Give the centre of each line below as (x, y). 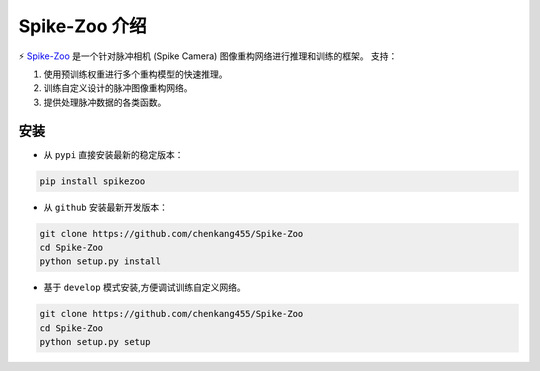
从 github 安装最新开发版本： (106, 207)
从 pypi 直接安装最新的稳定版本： (113, 154)
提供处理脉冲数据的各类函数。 (105, 102)
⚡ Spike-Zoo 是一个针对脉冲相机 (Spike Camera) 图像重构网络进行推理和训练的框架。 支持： (208, 56)
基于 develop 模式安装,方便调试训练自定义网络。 (144, 287)
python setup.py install (100, 261)
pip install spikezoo (92, 181)
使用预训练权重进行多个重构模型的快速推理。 (135, 74)
